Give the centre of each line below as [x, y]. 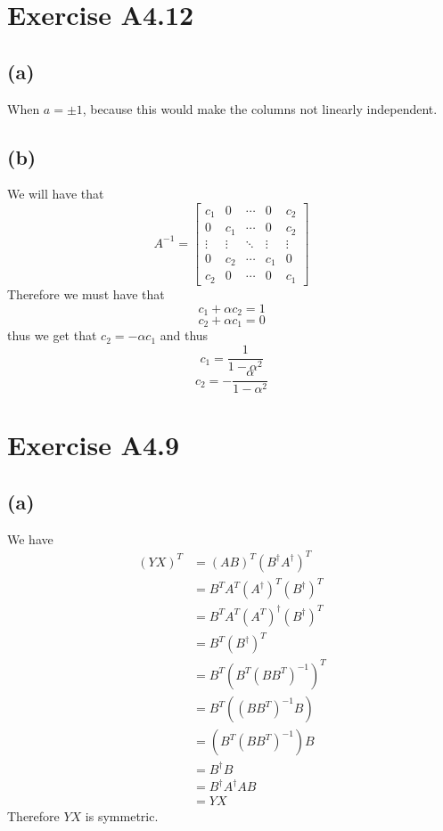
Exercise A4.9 [94, 445]
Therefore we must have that [86, 293]
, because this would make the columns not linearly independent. [260, 108]
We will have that [56, 194]
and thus [184, 335]
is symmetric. [122, 816]
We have [30, 538]
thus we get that [52, 335]
